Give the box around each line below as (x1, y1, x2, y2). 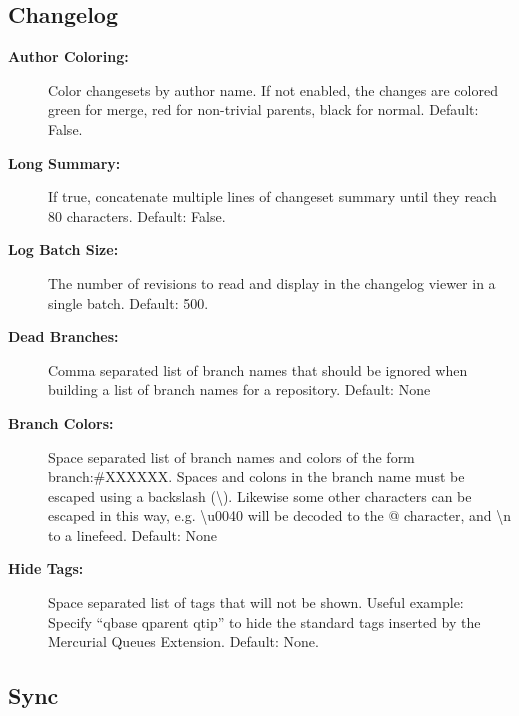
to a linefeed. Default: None (48, 524, 217, 545)
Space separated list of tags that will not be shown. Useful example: (48, 592, 464, 613)
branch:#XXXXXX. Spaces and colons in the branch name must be (48, 466, 465, 487)
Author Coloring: (8, 46, 129, 67)
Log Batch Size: (8, 239, 119, 260)
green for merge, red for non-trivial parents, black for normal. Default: (48, 99, 479, 120)
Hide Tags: (8, 558, 84, 579)
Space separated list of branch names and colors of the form (48, 446, 415, 467)
